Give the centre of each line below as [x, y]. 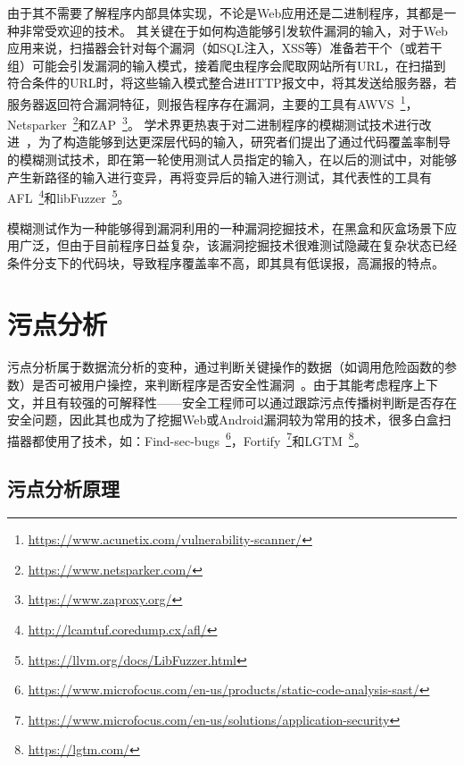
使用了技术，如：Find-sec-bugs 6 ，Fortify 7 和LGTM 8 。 [205, 439]
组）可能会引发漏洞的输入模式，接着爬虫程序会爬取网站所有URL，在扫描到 [227, 65]
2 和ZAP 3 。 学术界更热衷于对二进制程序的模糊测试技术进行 [246, 123]
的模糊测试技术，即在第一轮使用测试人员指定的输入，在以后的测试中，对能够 [232, 160]
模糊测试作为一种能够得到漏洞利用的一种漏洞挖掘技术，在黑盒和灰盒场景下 [226, 227]
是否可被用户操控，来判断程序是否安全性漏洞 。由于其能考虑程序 [222, 384]
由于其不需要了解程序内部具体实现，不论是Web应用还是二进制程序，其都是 [226, 13]
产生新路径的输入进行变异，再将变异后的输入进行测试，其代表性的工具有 [220, 177]
